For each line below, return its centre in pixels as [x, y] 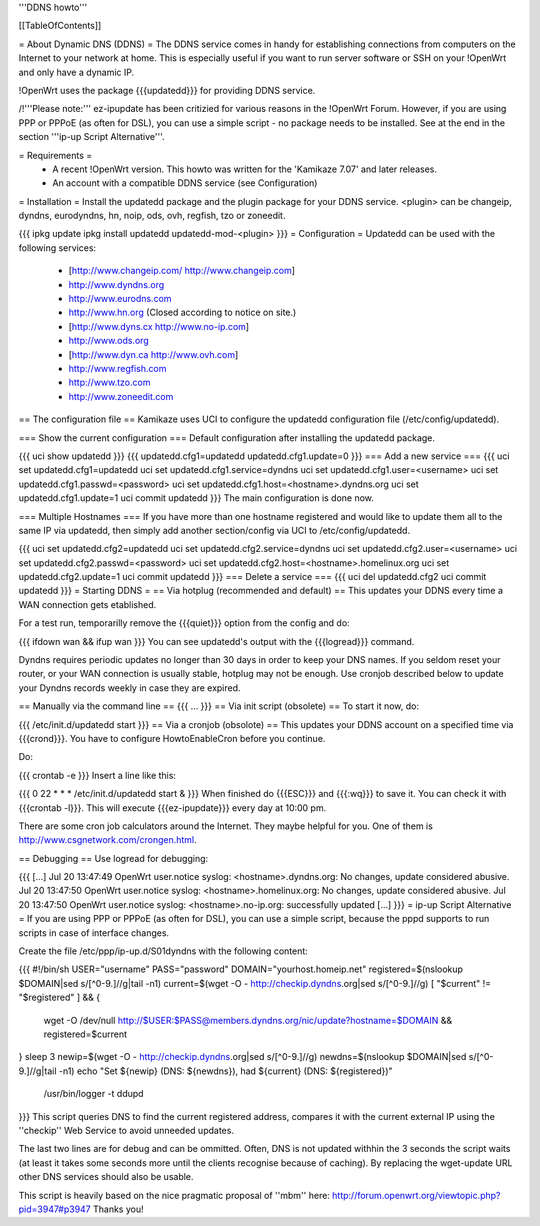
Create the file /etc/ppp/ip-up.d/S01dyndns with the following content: [163, 951]
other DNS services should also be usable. [106, 1177]
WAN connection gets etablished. [87, 604]
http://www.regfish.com [117, 368]
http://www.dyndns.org [116, 284]
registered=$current [85, 1034]
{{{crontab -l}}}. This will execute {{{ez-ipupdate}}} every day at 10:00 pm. [172, 807]
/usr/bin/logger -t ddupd [93, 1094]
